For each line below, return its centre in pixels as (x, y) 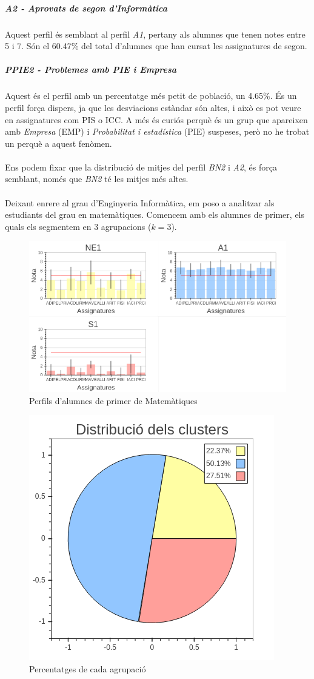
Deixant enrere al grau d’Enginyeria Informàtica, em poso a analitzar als (140, 202)
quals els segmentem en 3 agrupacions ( (78, 226)
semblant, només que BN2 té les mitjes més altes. (97, 179)
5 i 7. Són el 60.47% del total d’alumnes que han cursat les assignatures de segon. (156, 46)
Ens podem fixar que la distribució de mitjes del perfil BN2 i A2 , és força (141, 167)
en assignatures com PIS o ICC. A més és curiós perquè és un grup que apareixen (156, 119)
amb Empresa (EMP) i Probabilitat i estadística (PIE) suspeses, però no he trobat (157, 131)
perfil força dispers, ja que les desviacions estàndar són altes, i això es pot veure (153, 107)
